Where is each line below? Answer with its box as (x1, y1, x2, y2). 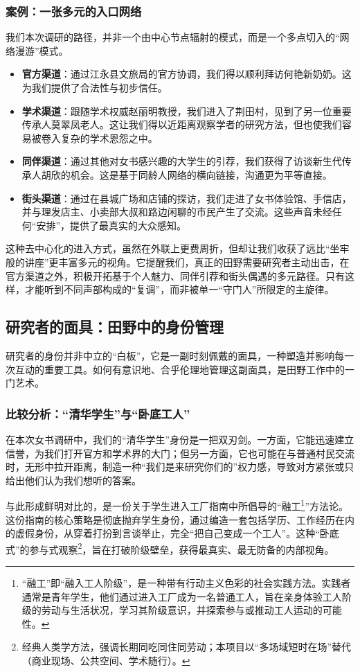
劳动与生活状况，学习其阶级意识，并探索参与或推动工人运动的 (41, 603, 323, 617)
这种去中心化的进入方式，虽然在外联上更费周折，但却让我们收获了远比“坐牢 (6, 241, 350, 256)
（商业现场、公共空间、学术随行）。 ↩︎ (21, 653, 190, 667)
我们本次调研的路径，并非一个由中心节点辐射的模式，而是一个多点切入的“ (6, 30, 340, 44)
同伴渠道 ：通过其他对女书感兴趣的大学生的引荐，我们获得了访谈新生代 (21, 154, 342, 168)
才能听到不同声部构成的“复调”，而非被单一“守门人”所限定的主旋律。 (24, 282, 334, 297)
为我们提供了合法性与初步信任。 (21, 80, 168, 94)
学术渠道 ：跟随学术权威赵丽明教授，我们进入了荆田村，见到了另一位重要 (21, 103, 352, 118)
